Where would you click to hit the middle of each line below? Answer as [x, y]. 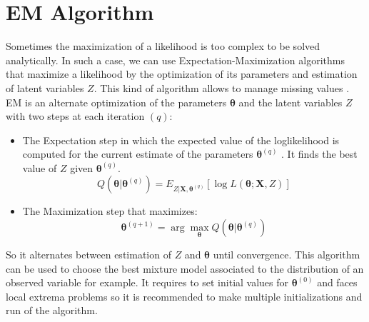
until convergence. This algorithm [287, 255]
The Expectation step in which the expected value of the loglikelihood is [181, 140]
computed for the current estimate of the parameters [138, 154]
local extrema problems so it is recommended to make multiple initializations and [184, 296]
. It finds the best [319, 154]
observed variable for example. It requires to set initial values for [147, 282]
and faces [337, 282]
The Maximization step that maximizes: [110, 211]
